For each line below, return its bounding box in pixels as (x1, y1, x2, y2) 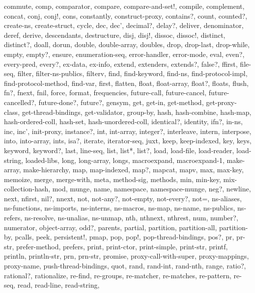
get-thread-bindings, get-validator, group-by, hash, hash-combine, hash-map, (22, 107, 252, 117)
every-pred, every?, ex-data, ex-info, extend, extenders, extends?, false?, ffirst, (4, 58, 238, 69)
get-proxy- (206, 97, 237, 107)
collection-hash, (4, 184, 51, 194)
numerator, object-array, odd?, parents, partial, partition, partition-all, (4, 222, 217, 232)
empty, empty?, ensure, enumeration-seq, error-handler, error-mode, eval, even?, (4, 49, 245, 59)
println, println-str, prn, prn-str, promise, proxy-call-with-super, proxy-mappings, (4, 251, 249, 261)
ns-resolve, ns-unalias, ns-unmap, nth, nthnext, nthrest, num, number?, (24, 213, 238, 223)
